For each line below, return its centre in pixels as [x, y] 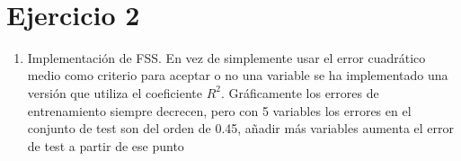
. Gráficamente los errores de [300, 92]
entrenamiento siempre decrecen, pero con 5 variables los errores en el [219, 110]
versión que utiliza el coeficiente [115, 92]
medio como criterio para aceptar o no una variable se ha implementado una [238, 75]
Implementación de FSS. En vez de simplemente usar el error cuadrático [226, 57]
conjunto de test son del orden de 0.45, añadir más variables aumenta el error [240, 128]
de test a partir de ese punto [106, 145]
